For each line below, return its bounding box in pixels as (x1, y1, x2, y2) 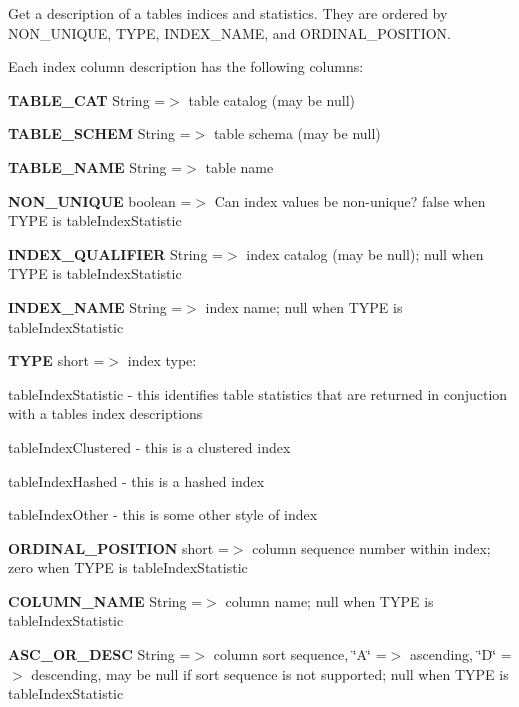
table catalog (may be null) (188, 89, 355, 110)
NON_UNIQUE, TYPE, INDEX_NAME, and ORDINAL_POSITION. (8, 22, 452, 43)
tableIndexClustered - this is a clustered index (8, 436, 291, 457)
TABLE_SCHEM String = (8, 123, 191, 144)
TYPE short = (8, 350, 105, 371)
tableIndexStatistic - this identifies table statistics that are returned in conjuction (8, 383, 508, 404)
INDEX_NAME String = (8, 296, 183, 317)
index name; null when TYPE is (205, 296, 403, 317)
